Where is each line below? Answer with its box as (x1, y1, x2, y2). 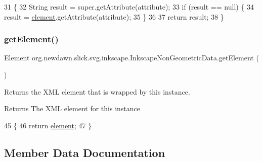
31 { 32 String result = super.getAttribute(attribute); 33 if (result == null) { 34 (4, 2, 254, 12)
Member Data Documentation (4, 144, 165, 160)
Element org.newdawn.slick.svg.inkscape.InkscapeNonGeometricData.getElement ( (4, 52, 259, 63)
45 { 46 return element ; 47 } (4, 120, 92, 130)
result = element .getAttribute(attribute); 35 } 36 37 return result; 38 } (4, 11, 224, 22)
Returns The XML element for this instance (4, 103, 141, 114)
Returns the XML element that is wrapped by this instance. (4, 86, 190, 97)
